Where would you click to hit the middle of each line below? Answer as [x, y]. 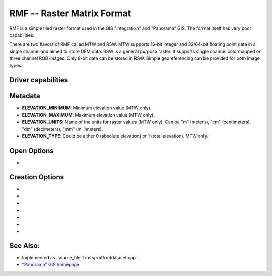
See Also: [25, 246]
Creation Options [37, 177]
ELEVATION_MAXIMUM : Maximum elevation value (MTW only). [88, 115]
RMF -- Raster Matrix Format [70, 13]
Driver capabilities [39, 80]
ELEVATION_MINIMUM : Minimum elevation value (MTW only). [87, 108]
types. [16, 65]
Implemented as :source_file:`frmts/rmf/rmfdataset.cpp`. [80, 258]
